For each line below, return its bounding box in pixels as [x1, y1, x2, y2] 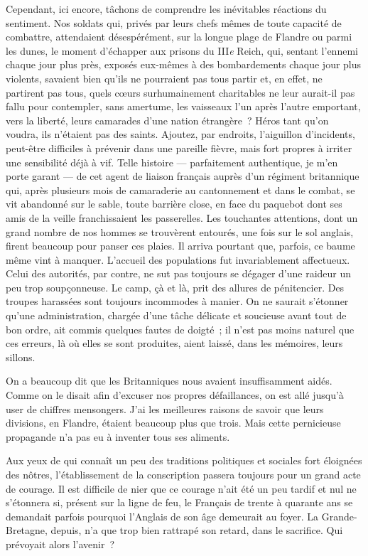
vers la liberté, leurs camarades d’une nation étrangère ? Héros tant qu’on [6, 112, 329, 127]
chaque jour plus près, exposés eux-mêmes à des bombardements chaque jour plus [6, 57, 362, 72]
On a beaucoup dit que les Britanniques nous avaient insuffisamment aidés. [6, 373, 332, 388]
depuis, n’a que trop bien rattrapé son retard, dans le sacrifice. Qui [50, 523, 343, 538]
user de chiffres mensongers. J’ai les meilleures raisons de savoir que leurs [6, 401, 324, 416]
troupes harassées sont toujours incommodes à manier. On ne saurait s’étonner [6, 294, 349, 309]
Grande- [321, 508, 357, 523]
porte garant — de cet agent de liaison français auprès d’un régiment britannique [6, 169, 359, 183]
